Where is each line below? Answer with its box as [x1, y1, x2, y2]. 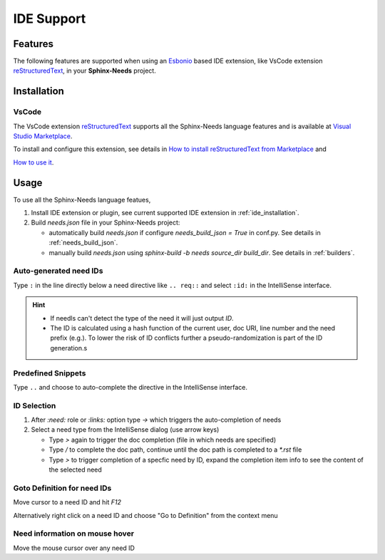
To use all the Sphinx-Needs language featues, [13, 195, 151, 204]
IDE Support [13, 11, 86, 26]
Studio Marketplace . [13, 132, 73, 140]
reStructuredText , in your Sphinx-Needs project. [13, 66, 156, 75]
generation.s [50, 343, 88, 352]
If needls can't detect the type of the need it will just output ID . [50, 313, 235, 322]
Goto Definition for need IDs [13, 483, 112, 493]
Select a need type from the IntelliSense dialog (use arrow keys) [31, 425, 220, 434]
